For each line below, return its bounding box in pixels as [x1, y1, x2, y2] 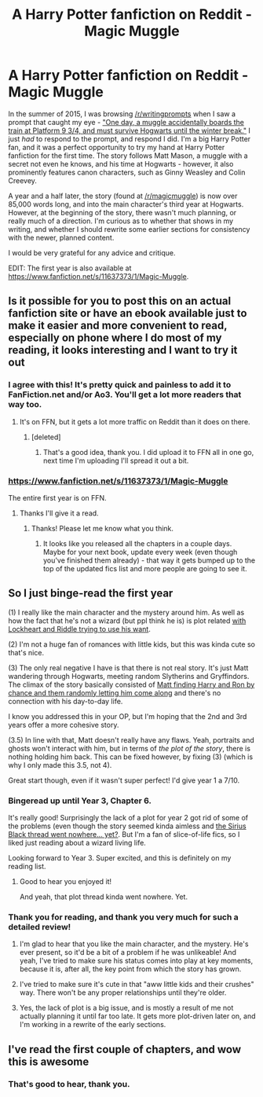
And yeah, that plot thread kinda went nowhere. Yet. [19, 892, 188, 901]
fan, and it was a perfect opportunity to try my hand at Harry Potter [8, 142, 225, 152]
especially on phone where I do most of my [8, 332, 222, 345]
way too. [8, 399, 42, 410]
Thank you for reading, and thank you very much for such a [8, 912, 239, 923]
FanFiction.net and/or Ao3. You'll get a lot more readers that [8, 389, 242, 400]
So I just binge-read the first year [8, 587, 174, 600]
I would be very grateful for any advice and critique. [8, 248, 176, 257]
